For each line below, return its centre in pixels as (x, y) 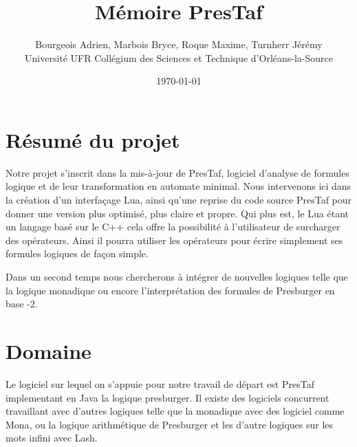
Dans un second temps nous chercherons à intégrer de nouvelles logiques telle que (177, 276)
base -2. (22, 304)
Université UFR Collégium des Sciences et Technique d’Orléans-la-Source (179, 57)
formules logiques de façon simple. (77, 253)
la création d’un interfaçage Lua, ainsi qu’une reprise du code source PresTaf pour (179, 200)
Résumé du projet (93, 139)
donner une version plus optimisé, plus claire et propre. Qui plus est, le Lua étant (177, 213)
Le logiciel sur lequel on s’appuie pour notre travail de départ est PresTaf (160, 383)
